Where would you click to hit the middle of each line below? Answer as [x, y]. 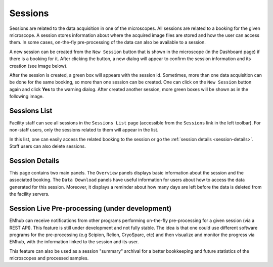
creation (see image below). [38, 66]
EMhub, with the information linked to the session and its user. [74, 242]
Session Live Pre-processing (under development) [90, 209]
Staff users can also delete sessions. [48, 146]
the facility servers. [30, 194]
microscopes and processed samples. [49, 258]
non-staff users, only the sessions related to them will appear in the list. [84, 130]
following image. [27, 97]
